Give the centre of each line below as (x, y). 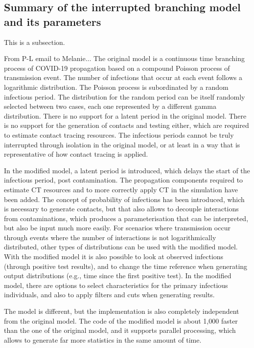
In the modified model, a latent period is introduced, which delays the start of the (127, 170)
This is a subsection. (35, 42)
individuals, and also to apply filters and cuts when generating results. (109, 295)
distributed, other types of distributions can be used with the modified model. (121, 247)
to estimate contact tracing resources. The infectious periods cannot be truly (119, 134)
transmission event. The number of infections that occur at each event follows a (123, 77)
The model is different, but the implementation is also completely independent (122, 311)
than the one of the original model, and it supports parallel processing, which (120, 330)
